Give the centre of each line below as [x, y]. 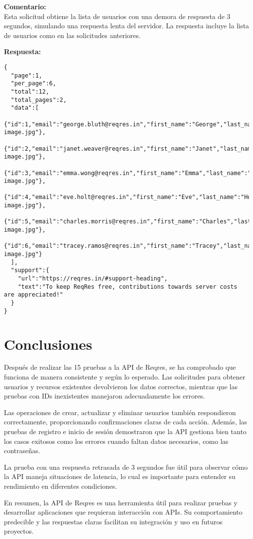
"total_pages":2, [39, 100]
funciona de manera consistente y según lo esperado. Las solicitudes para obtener [125, 377]
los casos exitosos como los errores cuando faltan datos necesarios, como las [116, 441]
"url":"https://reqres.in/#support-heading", [93, 279]
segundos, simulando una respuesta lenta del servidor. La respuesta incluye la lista [126, 26]
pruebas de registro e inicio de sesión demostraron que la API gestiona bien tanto [125, 431]
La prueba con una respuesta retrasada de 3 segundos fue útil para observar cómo [126, 467]
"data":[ [25, 108]
